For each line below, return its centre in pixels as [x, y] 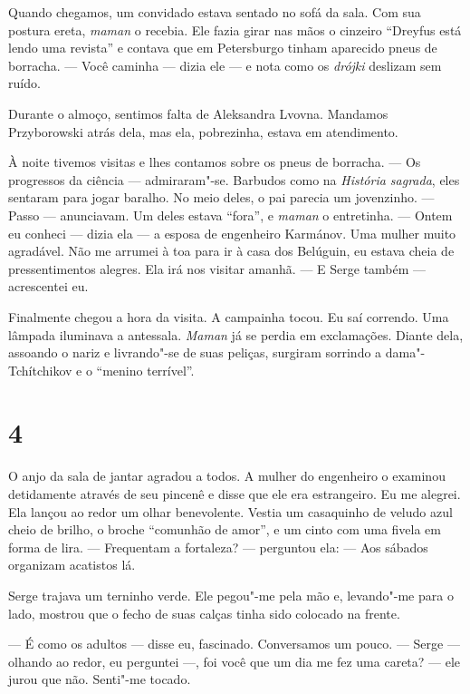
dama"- [405, 352]
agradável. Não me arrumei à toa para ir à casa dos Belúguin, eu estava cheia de [231, 251]
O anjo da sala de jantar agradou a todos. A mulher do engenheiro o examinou [227, 476]
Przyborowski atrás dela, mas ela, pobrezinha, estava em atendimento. [203, 131]
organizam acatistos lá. [72, 565]
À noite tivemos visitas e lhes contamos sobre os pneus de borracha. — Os [215, 162]
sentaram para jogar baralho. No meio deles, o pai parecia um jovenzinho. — [221, 197]
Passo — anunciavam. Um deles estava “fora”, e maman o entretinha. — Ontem [230, 215]
